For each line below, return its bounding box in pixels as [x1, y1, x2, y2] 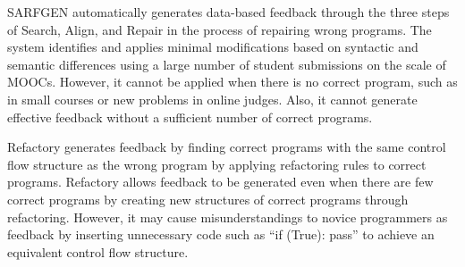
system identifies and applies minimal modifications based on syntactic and [7, 38, 418, 56]
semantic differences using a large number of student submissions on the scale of [7, 54, 446, 73]
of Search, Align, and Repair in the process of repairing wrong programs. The [7, 20, 432, 38]
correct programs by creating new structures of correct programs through [7, 189, 409, 208]
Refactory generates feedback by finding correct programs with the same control [7, 138, 446, 156]
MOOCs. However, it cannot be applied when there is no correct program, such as [7, 72, 458, 91]
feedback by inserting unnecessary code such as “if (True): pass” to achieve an [7, 225, 435, 244]
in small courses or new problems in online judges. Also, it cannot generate [7, 89, 418, 108]
